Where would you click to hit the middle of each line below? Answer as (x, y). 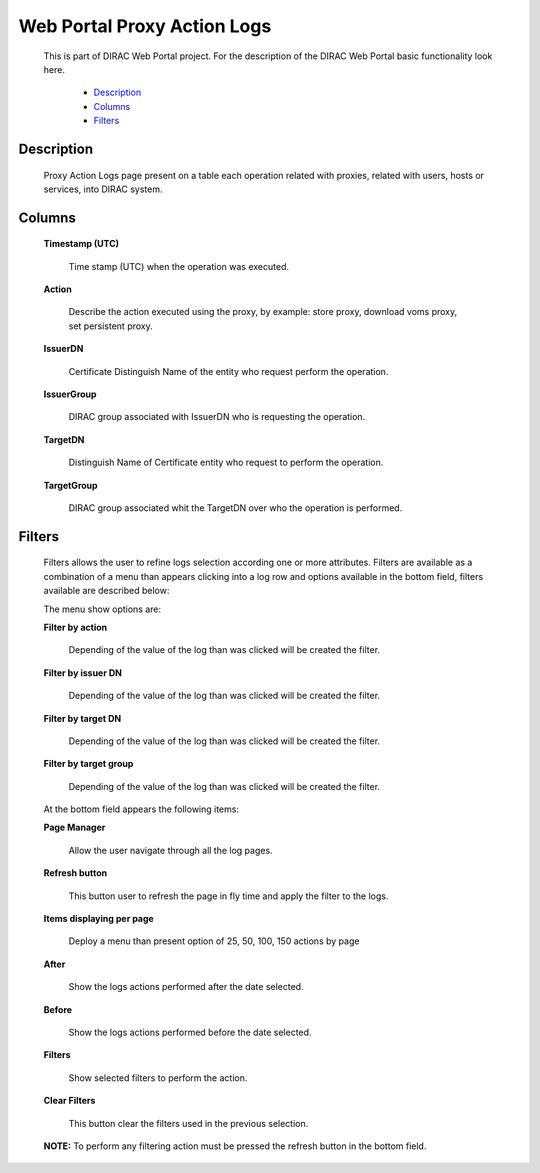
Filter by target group (88, 764)
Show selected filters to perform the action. (158, 1077)
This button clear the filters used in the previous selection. (188, 1123)
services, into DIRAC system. (103, 189)
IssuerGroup (70, 394)
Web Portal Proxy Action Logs (145, 26)
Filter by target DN (82, 718)
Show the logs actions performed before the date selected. (190, 1032)
